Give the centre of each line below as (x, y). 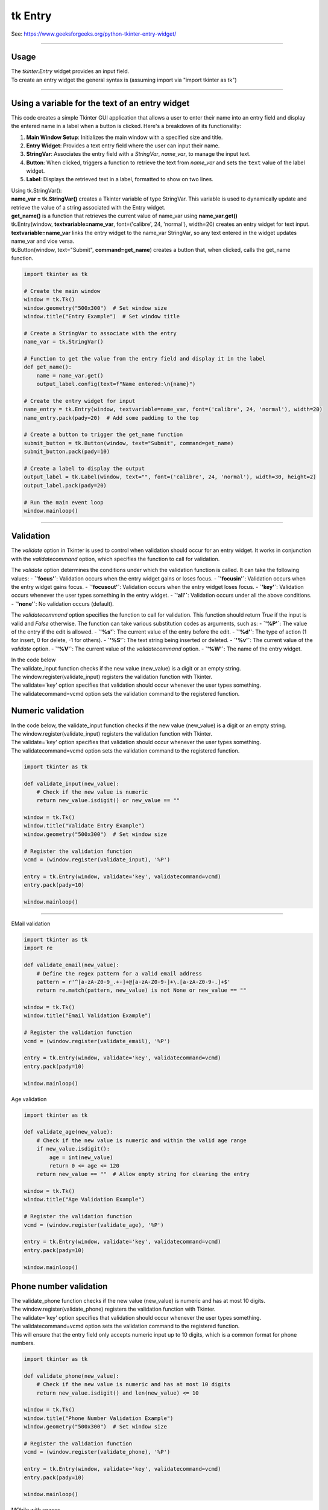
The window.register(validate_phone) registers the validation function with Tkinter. (113, 1309)
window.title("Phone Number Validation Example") (99, 1418)
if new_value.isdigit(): (73, 1149)
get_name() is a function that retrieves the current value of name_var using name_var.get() (125, 216)
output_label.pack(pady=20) (65, 485)
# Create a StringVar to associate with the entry (100, 333)
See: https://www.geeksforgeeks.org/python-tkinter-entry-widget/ (94, 34)
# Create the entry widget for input (80, 401)
